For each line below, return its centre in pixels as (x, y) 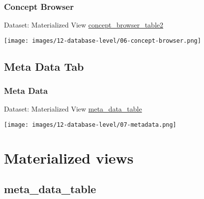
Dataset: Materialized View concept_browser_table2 (84, 25)
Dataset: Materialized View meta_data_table (73, 109)
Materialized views (69, 157)
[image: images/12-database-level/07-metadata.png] (90, 125)
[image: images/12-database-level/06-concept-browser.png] (102, 41)
